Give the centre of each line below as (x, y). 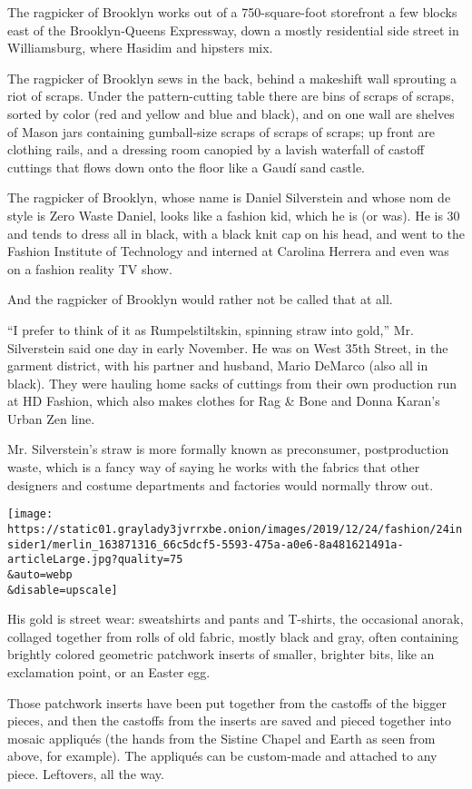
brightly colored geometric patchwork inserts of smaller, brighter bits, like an (221, 654)
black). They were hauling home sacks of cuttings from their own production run (232, 383)
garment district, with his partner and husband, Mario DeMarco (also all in (218, 365)
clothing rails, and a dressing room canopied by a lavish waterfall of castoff (216, 149)
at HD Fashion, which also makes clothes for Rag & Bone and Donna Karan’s (224, 401)
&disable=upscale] (63, 590)
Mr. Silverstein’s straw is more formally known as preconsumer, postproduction (228, 449)
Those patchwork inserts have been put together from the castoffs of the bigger (227, 702)
